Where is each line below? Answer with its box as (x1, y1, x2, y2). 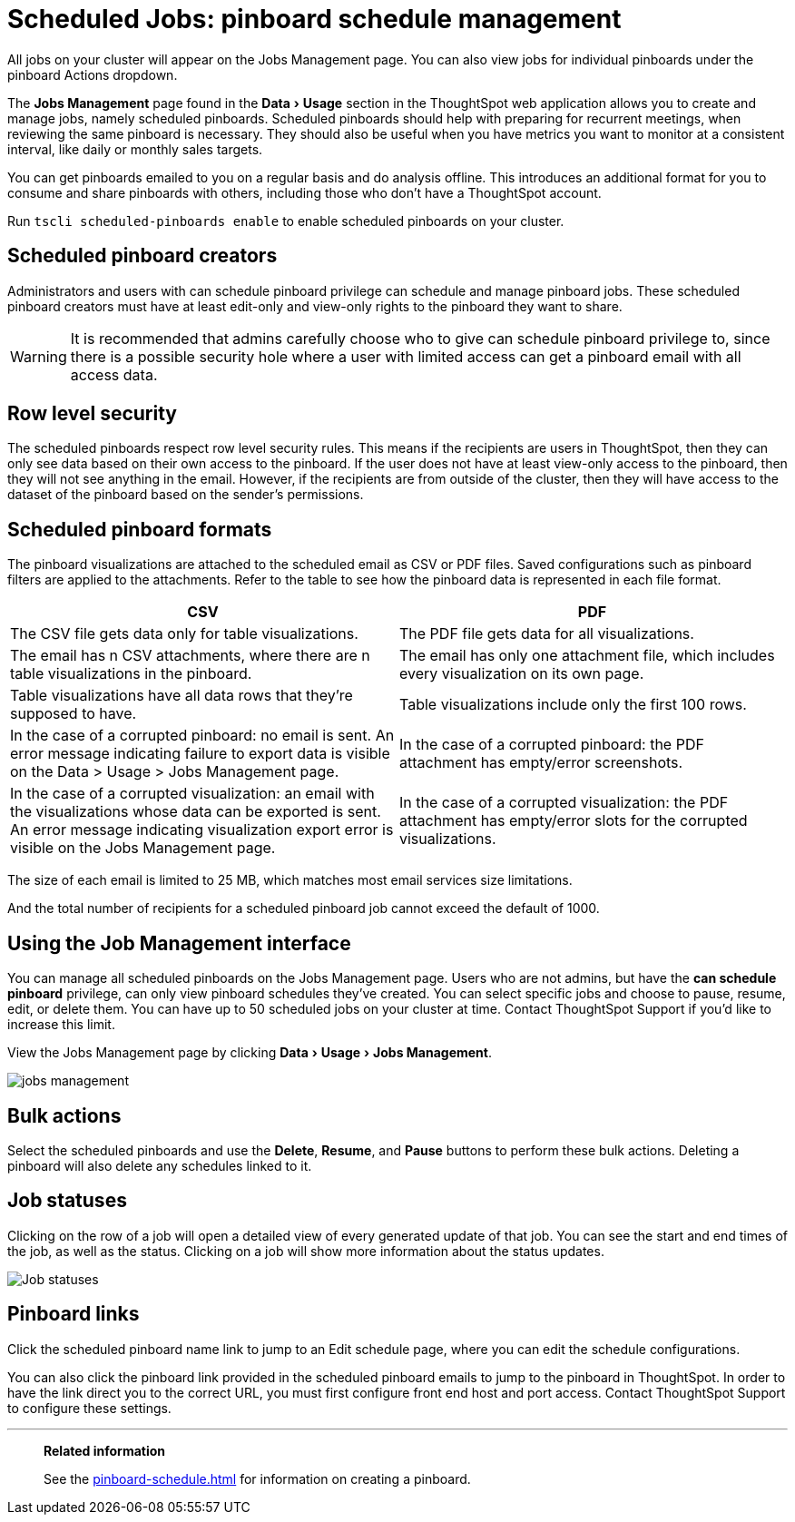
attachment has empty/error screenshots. (399, 753, 683, 772)
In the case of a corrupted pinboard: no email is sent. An (10, 726, 395, 745)
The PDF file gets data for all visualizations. (399, 624, 694, 643)
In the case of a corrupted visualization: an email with (10, 784, 375, 803)
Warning (10, 347, 67, 366)
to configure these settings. (7, 1399, 172, 1416)
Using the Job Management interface (7, 931, 351, 955)
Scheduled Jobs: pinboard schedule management (7, 4, 622, 34)
